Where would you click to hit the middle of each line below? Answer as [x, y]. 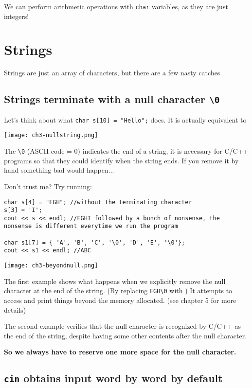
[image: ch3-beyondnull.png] [51, 266]
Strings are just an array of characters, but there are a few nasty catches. [113, 73]
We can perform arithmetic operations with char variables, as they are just [116, 6]
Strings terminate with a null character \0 [112, 99]
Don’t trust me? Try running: [48, 186]
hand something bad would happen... [59, 170]
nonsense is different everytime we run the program [91, 226]
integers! [17, 16]
